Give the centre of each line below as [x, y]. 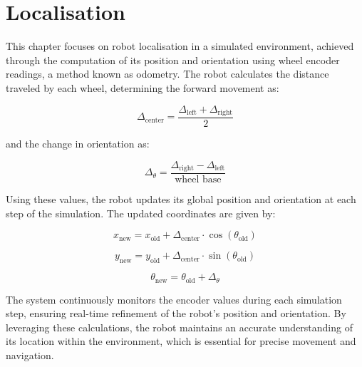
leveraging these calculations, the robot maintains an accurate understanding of [179, 327]
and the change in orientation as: [78, 143]
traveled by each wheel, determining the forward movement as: [143, 87]
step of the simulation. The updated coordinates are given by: [141, 213]
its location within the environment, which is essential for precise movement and [181, 341]
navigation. [30, 355]
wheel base [198, 180]
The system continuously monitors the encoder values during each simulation [174, 299]
